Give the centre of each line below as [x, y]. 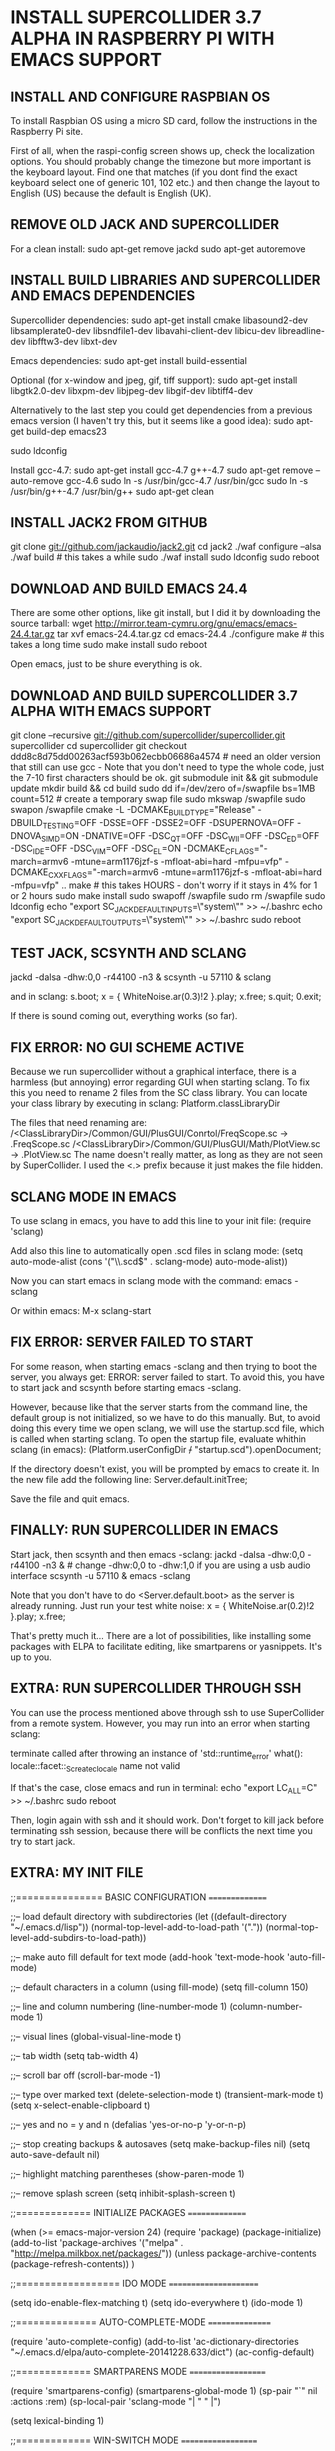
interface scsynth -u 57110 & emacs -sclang [100, 1575]
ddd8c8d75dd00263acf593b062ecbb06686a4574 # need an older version [166, 757]
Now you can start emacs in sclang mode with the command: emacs [151, 1281]
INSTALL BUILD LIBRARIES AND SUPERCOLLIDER [165, 280]
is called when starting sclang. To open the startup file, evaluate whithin [158, 1438]
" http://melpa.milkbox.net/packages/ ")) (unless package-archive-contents [163, 2253]
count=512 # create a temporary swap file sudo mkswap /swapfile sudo [158, 799]
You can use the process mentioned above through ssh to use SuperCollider [167, 1712]
